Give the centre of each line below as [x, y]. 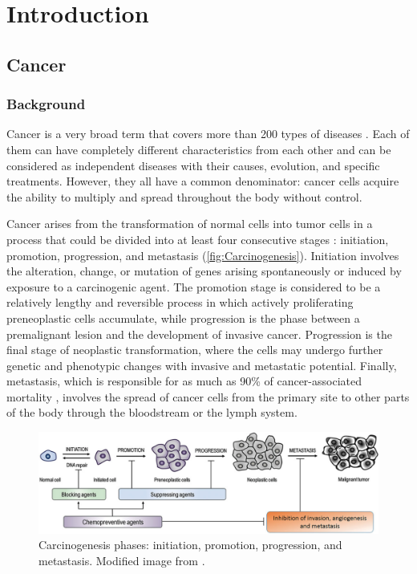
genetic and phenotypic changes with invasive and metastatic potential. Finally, [202, 365]
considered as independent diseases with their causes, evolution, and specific [193, 165]
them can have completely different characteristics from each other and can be [199, 149]
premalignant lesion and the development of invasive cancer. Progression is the [199, 334]
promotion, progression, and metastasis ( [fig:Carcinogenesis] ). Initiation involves [203, 255]
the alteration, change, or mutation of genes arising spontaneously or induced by [204, 271]
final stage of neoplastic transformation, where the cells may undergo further [195, 350]
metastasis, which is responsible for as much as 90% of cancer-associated [184, 381]
